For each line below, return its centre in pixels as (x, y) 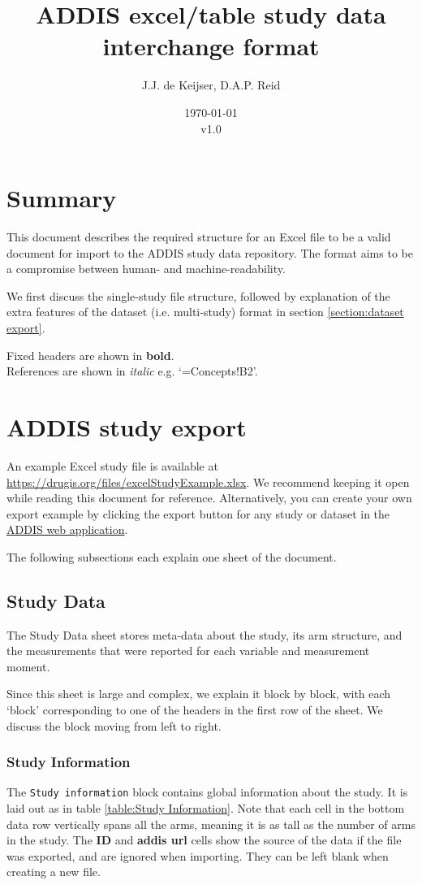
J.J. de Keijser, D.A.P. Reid (211, 85)
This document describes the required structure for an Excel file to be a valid (199, 237)
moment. (28, 666)
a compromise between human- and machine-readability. (146, 269)
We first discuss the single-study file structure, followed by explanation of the (198, 295)
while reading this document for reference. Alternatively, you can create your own (209, 498)
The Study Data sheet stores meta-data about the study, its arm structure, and (205, 634)
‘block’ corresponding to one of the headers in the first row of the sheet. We (195, 710)
